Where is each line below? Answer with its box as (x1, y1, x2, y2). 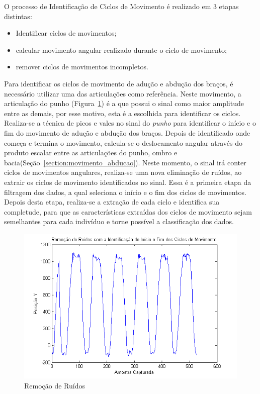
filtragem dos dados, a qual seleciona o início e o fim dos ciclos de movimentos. (4, 186, 246, 197)
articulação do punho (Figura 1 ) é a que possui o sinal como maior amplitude (4, 98, 244, 109)
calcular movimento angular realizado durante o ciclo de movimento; (16, 44, 227, 55)
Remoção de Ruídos (24, 380, 85, 390)
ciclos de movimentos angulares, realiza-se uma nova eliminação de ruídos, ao (4, 167, 242, 177)
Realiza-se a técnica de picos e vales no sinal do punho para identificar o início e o (4, 118, 256, 128)
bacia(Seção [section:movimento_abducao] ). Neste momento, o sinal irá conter (4, 157, 246, 167)
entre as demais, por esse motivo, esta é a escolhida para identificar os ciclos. (4, 108, 241, 118)
